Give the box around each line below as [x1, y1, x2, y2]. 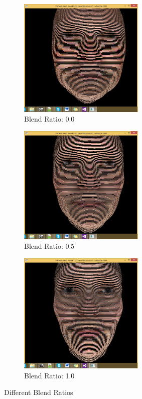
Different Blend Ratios [4, 387, 73, 397]
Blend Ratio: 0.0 [24, 114, 75, 124]
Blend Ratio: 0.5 [24, 241, 75, 251]
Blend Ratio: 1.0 [24, 370, 75, 380]
